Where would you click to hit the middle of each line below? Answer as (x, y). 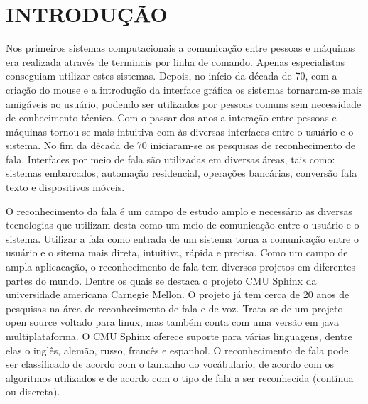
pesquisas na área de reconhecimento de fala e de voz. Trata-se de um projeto (174, 308)
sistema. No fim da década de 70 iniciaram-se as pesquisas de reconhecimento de (181, 145)
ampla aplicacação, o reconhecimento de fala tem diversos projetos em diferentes (180, 267)
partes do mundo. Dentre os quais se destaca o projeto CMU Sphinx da (161, 280)
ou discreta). (33, 392)
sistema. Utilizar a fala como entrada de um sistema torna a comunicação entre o (182, 238)
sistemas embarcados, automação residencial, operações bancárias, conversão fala (182, 173)
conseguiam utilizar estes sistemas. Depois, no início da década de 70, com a (172, 76)
